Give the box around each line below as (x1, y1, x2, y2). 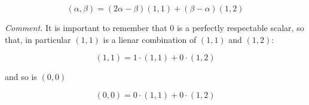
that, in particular (5, 33, 71, 45)
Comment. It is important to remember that (5, 21, 167, 33)
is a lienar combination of (103, 33, 197, 45)
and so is (5, 70, 37, 83)
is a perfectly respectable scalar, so (176, 21, 304, 33)
